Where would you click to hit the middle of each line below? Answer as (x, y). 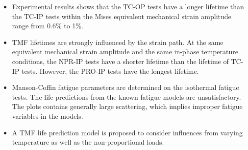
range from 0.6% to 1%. (48, 26)
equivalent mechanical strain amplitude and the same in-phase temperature (125, 52)
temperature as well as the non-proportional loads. (88, 142)
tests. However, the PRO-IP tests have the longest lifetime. (110, 71)
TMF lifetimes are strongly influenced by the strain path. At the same (118, 42)
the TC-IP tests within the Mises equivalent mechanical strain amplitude (122, 16)
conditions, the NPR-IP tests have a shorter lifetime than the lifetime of (120, 61)
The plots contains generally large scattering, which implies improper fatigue (127, 106)
